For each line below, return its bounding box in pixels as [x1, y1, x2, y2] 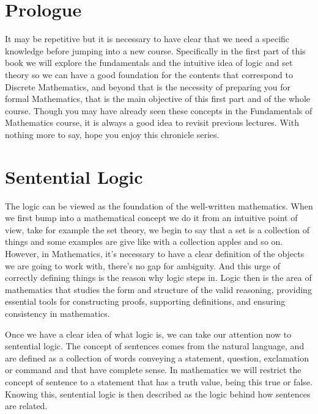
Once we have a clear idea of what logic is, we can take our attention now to [5, 327, 292, 340]
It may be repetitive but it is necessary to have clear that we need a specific [5, 32, 290, 45]
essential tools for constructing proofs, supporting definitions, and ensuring [5, 295, 286, 308]
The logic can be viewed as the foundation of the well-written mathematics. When [5, 199, 313, 212]
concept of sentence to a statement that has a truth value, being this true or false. [5, 375, 312, 388]
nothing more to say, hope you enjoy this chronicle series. [5, 128, 220, 140]
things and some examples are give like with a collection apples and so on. [5, 235, 283, 248]
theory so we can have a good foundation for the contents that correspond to [5, 68, 293, 81]
